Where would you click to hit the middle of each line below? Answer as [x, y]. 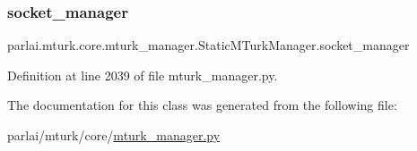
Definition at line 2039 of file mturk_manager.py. [143, 75]
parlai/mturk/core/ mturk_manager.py [114, 135]
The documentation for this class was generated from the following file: [202, 105]
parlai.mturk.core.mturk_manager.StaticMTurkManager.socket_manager [208, 45]
